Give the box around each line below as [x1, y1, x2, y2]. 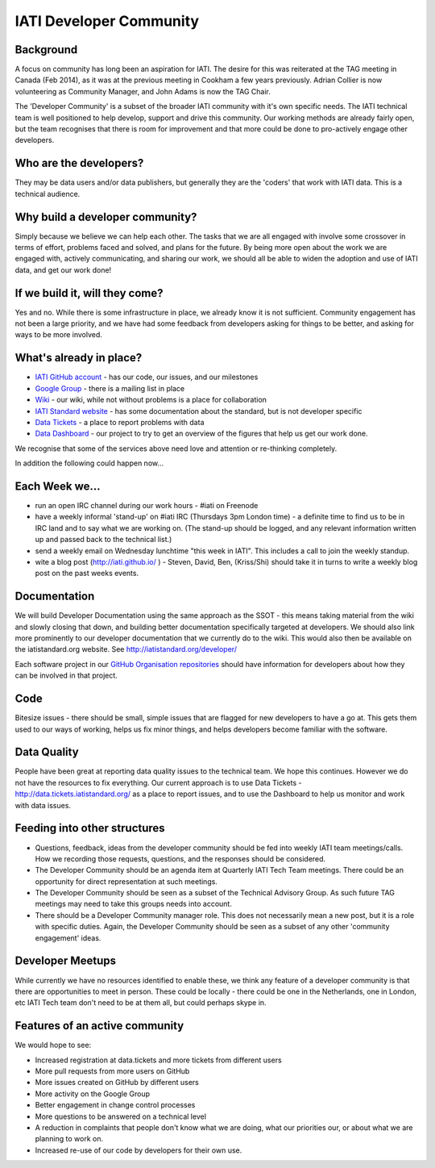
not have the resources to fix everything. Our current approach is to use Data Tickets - [14, 778, 302, 787]
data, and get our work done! [14, 265, 112, 274]
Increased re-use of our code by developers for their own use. [35, 1145, 242, 1155]
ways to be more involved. [14, 330, 102, 340]
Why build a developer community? [14, 210, 197, 223]
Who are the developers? [14, 156, 144, 170]
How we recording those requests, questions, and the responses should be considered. [35, 853, 326, 863]
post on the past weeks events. [35, 569, 139, 578]
